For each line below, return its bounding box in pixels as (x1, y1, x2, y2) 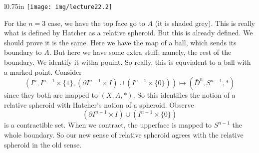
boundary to (4, 47, 42, 57)
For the (4, 17, 26, 28)
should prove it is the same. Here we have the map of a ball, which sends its (4, 37, 237, 47)
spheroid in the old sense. (4, 139, 82, 150)
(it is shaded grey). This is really (155, 17, 255, 28)
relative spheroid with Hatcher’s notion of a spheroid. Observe (4, 99, 194, 110)
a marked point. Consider (4, 66, 82, 77)
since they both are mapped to (4, 90, 98, 100)
